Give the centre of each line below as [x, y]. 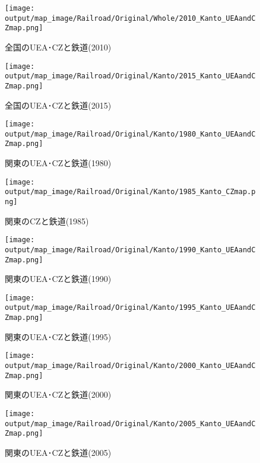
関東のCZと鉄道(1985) [47, 221]
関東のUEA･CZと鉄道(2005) [58, 452]
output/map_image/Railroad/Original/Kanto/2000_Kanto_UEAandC [130, 366]
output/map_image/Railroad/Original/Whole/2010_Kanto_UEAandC [130, 18]
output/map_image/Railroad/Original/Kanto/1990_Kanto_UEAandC [130, 250]
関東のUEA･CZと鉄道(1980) [58, 163]
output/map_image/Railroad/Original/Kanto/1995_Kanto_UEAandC [130, 308]
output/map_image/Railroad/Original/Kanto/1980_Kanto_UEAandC [130, 134]
